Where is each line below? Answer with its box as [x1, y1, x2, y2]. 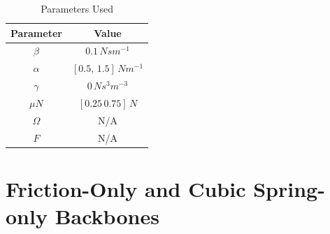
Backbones [55, 202, 159, 231]
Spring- [253, 174, 325, 203]
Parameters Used [41, 1, 113, 15]
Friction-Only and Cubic [6, 174, 246, 203]
